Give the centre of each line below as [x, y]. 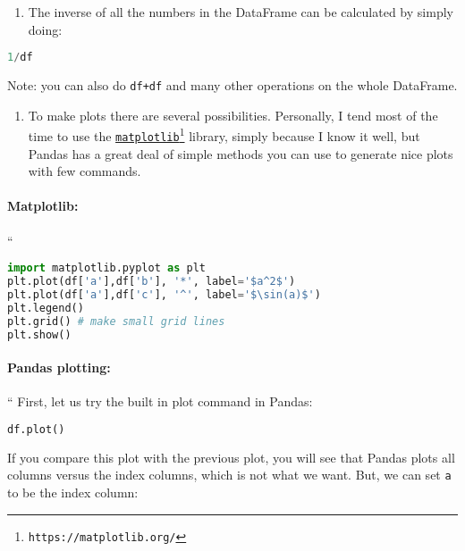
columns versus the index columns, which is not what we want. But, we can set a [229, 475]
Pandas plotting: [59, 367]
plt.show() [39, 334]
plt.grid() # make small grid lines [116, 321]
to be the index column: [73, 492]
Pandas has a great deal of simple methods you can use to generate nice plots [241, 153]
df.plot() [36, 429]
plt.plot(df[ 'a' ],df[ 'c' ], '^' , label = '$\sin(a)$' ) [164, 294]
